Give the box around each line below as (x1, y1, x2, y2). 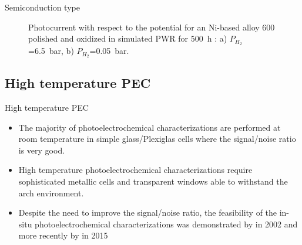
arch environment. (18, 186, 84, 199)
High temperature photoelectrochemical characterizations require (18, 164, 253, 176)
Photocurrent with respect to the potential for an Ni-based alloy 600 (28, 21, 275, 33)
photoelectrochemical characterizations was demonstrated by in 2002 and (35, 217, 298, 230)
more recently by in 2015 (18, 229, 108, 241)
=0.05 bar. (89, 45, 129, 57)
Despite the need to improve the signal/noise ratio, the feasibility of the (18, 206, 277, 219)
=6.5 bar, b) (28, 45, 74, 57)
